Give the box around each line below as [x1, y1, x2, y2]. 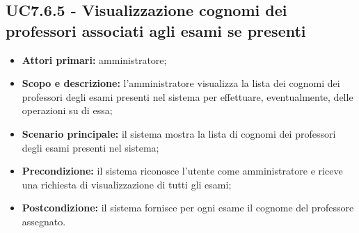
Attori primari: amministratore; [22, 52, 167, 67]
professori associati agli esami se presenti [6, 19, 306, 41]
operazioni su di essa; [22, 103, 113, 118]
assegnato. [22, 214, 66, 228]
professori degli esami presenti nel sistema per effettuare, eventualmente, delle [22, 89, 353, 104]
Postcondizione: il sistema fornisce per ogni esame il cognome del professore [22, 200, 354, 215]
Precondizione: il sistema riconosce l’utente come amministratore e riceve [22, 163, 343, 178]
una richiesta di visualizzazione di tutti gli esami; [22, 177, 232, 191]
